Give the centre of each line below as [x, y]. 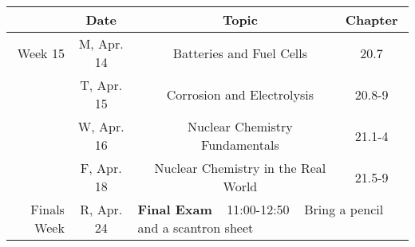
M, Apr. [101, 43]
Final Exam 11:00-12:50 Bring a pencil [261, 209]
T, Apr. [101, 85]
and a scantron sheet [196, 227]
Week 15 [41, 53]
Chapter [372, 20]
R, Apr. [101, 209]
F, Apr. [101, 168]
